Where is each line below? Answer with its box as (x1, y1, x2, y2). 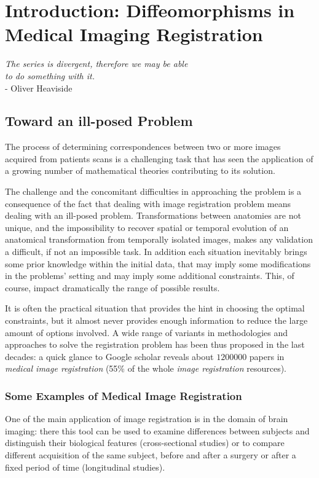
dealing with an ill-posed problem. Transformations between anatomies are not (5, 209, 301, 222)
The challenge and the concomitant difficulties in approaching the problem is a (5, 185, 302, 198)
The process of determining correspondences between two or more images (5, 140, 281, 153)
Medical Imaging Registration (5, 22, 263, 47)
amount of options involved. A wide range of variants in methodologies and (5, 326, 288, 339)
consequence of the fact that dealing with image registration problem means (5, 197, 291, 210)
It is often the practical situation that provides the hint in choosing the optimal (5, 302, 305, 315)
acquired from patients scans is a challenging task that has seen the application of (5, 152, 313, 165)
